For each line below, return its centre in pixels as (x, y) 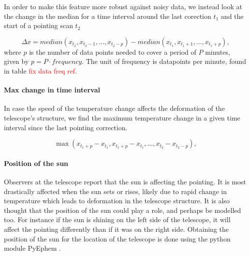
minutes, (218, 52)
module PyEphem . (32, 248)
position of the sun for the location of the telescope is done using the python (117, 238)
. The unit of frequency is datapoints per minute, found (164, 61)
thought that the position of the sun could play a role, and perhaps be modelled (123, 210)
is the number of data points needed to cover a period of (113, 52)
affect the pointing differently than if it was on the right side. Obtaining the (116, 229)
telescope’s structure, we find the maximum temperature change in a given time (122, 117)
